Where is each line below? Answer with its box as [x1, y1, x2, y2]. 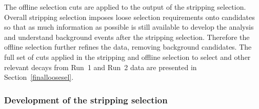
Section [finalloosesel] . [4, 72, 74, 82]
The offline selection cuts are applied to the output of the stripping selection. [4, 2, 246, 12]
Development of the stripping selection [4, 93, 168, 106]
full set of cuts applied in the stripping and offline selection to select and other [4, 51, 251, 62]
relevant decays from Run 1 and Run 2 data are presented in [4, 61, 197, 72]
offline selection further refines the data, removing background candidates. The [4, 41, 252, 52]
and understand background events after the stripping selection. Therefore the [4, 31, 250, 42]
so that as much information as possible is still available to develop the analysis [4, 21, 254, 32]
